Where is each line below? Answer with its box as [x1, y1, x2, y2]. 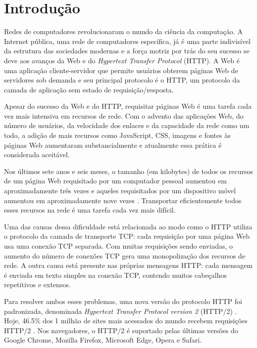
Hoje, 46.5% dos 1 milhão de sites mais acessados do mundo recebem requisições [4, 315, 248, 326]
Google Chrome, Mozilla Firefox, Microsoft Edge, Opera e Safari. [4, 335, 202, 345]
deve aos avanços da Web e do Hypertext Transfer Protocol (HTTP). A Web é [4, 55, 240, 65]
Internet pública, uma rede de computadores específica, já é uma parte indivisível [4, 36, 251, 46]
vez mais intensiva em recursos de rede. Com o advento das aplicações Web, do [4, 110, 244, 121]
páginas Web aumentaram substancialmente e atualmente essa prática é [4, 139, 222, 150]
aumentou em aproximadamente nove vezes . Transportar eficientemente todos [4, 195, 242, 205]
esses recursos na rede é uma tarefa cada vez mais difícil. [4, 205, 176, 215]
